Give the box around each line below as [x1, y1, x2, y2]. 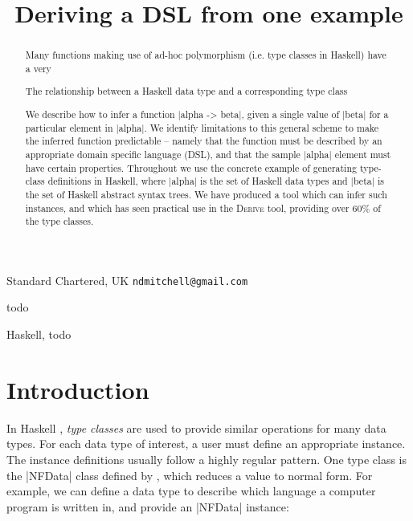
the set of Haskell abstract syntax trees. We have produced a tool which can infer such [25, 187, 387, 201]
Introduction [6, 372, 149, 405]
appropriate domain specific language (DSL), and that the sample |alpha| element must [25, 147, 391, 161]
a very [25, 61, 51, 75]
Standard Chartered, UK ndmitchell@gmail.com [6, 271, 248, 288]
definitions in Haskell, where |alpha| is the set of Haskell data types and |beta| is [47, 174, 384, 188]
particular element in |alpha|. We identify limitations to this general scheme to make [25, 120, 379, 134]
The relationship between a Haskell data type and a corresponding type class [25, 84, 348, 98]
